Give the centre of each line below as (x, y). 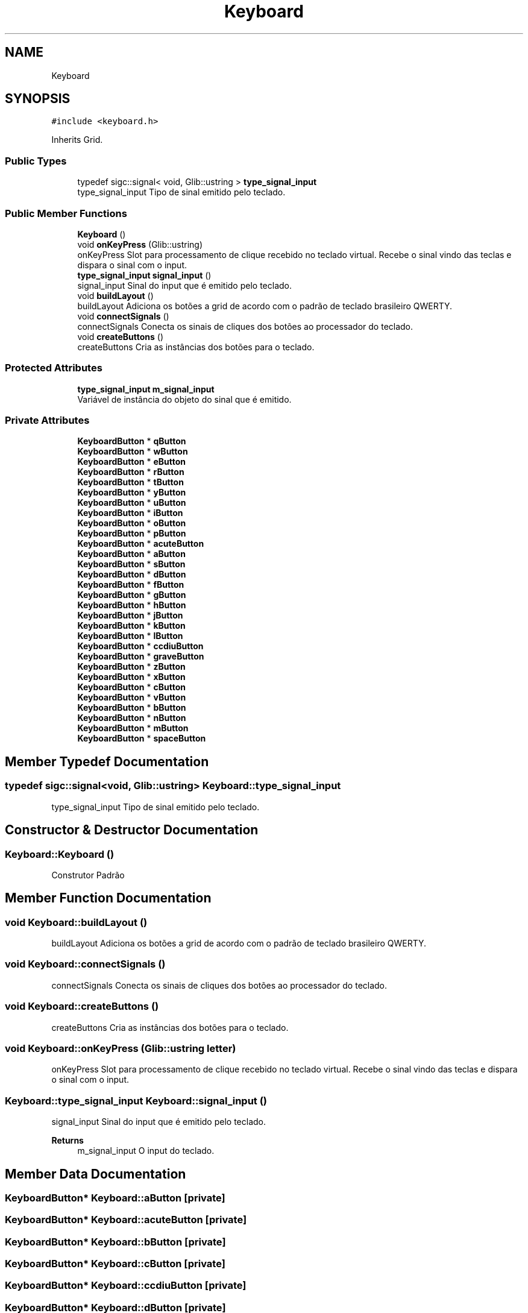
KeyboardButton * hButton (132, 605)
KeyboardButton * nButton (132, 718)
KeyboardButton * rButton (131, 472)
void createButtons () (121, 336)
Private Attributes (47, 420)
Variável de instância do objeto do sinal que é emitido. (184, 399)
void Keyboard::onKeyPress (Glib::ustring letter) (121, 1048)
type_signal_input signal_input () (144, 275)
